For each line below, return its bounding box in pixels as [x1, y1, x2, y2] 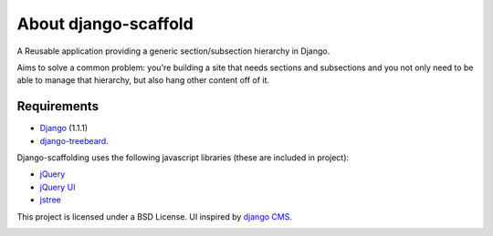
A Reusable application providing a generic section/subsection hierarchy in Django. [16, 46, 330, 56]
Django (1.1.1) [39, 123, 89, 134]
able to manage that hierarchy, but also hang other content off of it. [16, 75, 269, 86]
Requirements [16, 98, 100, 114]
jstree [39, 194, 61, 205]
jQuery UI [39, 181, 77, 192]
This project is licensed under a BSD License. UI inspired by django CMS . [16, 210, 292, 222]
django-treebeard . [39, 135, 109, 146]
